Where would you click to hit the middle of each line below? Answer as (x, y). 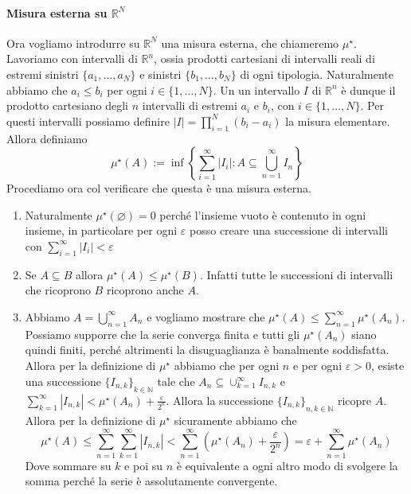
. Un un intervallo (256, 89)
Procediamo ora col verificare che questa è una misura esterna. (159, 188)
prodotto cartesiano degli (68, 105)
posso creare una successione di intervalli (289, 230)
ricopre (354, 400)
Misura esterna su (57, 12)
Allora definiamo (47, 138)
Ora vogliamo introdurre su (73, 43)
